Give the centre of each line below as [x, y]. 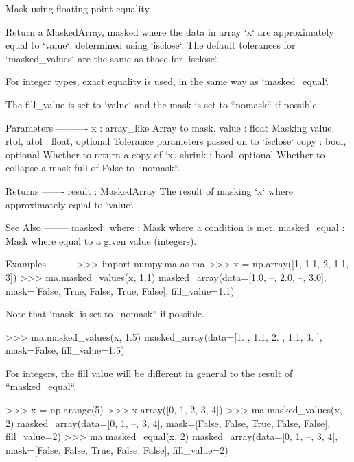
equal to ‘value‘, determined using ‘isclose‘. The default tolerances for [151, 45]
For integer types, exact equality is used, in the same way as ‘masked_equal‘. [167, 81]
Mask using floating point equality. [79, 8]
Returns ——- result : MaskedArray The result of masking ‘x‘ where [149, 190]
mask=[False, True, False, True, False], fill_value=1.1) [120, 290]
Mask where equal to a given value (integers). [101, 240]
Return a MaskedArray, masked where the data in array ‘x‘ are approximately [170, 31]
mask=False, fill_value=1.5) [65, 350]
